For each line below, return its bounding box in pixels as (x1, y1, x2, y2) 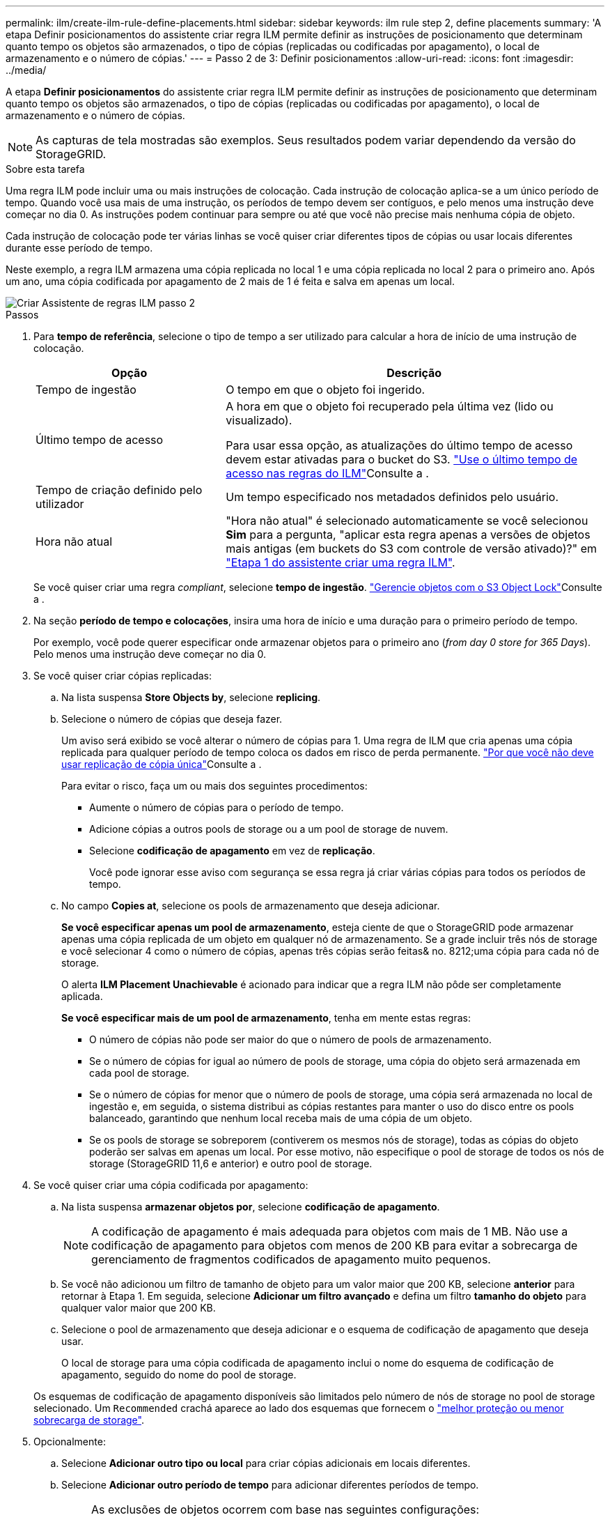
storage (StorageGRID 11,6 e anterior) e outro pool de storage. (89, 1158, 373, 1169)
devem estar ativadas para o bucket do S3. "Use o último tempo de (226, 452, 578, 466)
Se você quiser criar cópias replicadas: (33, 670, 212, 682)
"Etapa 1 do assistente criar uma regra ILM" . (226, 555, 455, 569)
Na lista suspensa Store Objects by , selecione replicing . (61, 691, 321, 703)
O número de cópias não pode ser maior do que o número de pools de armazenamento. (89, 1033, 492, 1045)
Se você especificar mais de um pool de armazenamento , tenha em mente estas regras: (61, 1012, 471, 1024)
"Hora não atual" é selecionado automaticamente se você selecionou (226, 514, 588, 528)
